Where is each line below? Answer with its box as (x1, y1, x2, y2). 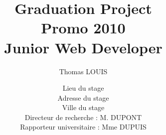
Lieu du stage (62, 83, 104, 93)
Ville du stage (62, 102, 105, 113)
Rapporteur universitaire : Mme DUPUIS (20, 122, 147, 132)
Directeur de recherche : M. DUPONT (24, 112, 142, 122)
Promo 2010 (41, 17, 126, 38)
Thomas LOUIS (59, 66, 108, 76)
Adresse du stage (57, 92, 109, 103)
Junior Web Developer (4, 37, 163, 57)
